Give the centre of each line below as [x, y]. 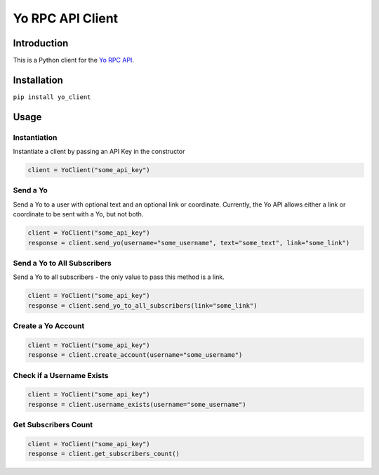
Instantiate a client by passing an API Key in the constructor [99, 152]
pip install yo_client [52, 97]
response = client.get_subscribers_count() [104, 454]
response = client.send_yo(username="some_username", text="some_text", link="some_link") [189, 243]
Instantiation [35, 137]
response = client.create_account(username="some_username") [135, 355]
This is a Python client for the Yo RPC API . [74, 60]
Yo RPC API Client [66, 18]
